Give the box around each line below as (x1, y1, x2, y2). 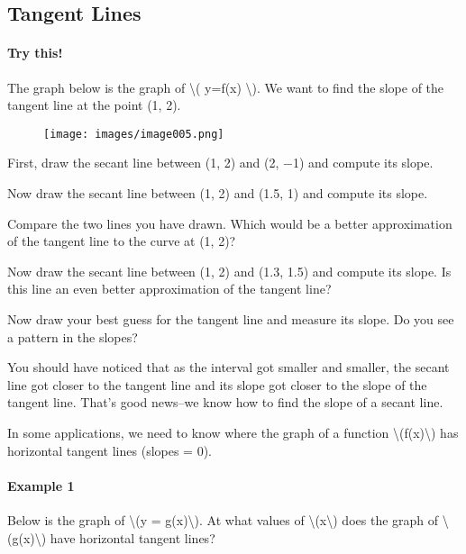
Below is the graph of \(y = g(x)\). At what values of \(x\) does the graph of (7, 510, 439, 529)
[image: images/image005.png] (43, 127, 224, 141)
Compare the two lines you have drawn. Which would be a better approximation (7, 213, 452, 232)
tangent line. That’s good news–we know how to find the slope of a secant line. (7, 393, 443, 412)
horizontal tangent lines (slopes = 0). (7, 440, 212, 459)
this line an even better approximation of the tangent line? (7, 279, 332, 298)
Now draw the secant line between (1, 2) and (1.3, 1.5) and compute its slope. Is (7, 261, 452, 280)
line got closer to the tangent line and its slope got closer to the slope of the (7, 375, 427, 394)
